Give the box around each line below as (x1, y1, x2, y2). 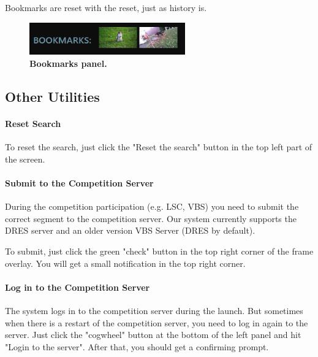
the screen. (5, 152, 45, 165)
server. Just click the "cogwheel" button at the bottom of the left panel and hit (5, 328, 301, 341)
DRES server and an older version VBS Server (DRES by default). (5, 224, 256, 237)
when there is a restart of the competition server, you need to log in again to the (5, 316, 308, 329)
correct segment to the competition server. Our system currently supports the (5, 212, 297, 225)
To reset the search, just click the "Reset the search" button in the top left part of (5, 140, 312, 153)
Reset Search (5, 117, 61, 130)
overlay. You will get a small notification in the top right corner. (5, 256, 246, 269)
